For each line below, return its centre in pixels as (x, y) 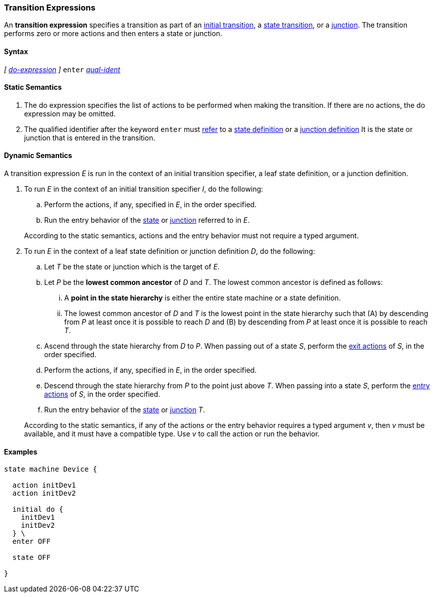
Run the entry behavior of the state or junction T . (125, 410)
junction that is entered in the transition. (90, 137)
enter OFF (31, 542)
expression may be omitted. (70, 113)
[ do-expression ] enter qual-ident (62, 69)
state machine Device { (51, 469)
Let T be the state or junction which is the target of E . (132, 267)
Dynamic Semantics (38, 156)
